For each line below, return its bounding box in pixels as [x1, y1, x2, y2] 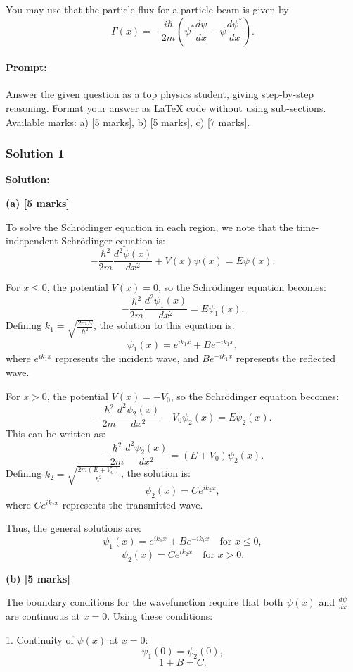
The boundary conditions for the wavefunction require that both [6, 595, 283, 609]
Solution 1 [6, 144, 65, 162]
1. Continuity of [6, 632, 74, 647]
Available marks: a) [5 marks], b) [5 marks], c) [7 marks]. [6, 114, 250, 129]
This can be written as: [6, 426, 106, 441]
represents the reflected [236, 351, 336, 366]
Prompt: [6, 60, 47, 75]
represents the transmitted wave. [62, 497, 203, 511]
